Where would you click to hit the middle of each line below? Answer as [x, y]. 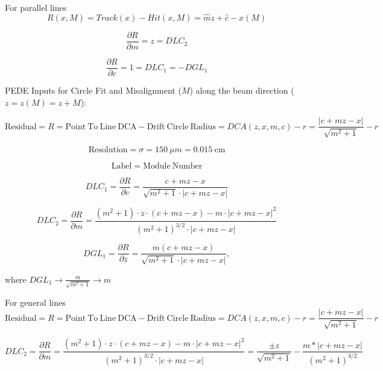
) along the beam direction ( [242, 90]
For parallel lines [36, 7]
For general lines [35, 302]
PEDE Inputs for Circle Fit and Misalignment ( [93, 90]
